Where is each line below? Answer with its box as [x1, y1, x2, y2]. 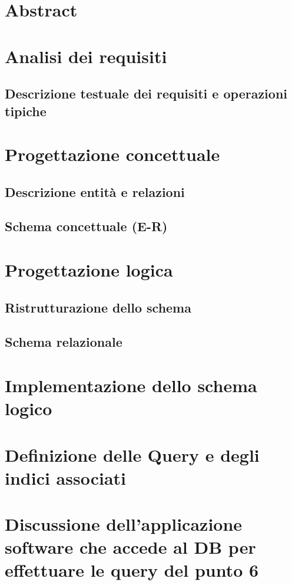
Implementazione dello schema [5, 373, 257, 397]
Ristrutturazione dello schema [5, 298, 191, 316]
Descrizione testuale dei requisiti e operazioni [5, 84, 288, 103]
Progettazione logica [5, 258, 173, 282]
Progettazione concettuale [5, 142, 220, 166]
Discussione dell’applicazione [5, 512, 243, 536]
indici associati [5, 465, 127, 489]
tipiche [5, 101, 47, 120]
